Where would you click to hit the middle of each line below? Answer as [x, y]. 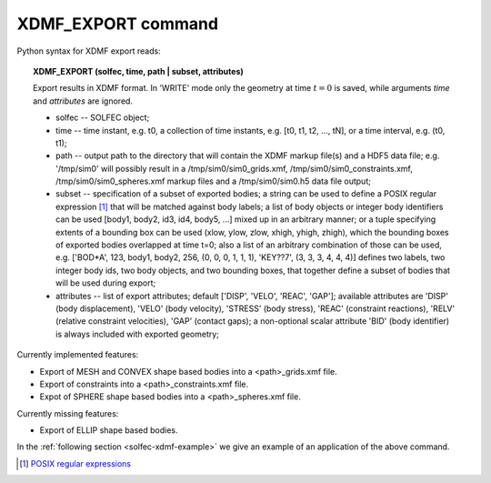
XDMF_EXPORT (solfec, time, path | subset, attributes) [139, 71]
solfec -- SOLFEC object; [103, 117]
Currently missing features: [68, 413]
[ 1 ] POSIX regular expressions [75, 463]
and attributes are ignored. [83, 101]
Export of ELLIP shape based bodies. [109, 430]
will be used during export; [106, 283]
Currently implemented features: [78, 355]
